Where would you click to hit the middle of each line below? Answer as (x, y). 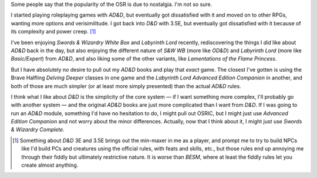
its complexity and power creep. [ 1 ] (53, 32)
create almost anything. (50, 165)
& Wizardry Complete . (38, 130)
